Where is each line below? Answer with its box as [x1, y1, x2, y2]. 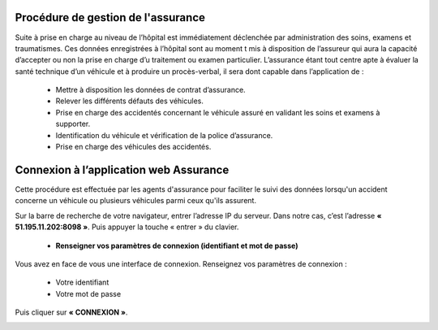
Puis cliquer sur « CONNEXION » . [15, 307, 128, 317]
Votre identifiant [55, 277, 109, 288]
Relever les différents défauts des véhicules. [55, 96, 204, 106]
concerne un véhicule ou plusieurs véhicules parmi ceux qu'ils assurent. [15, 196, 257, 206]
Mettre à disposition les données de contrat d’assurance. [55, 85, 247, 95]
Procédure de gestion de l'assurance [15, 11, 206, 24]
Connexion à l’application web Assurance [15, 163, 230, 176]
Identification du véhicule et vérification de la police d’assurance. [55, 130, 273, 140]
